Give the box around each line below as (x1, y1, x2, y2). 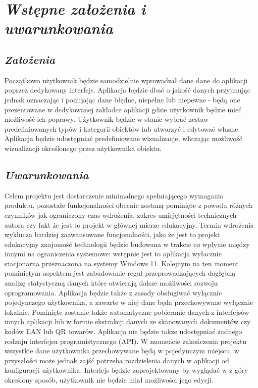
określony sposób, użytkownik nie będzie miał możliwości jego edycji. (4, 375, 213, 385)
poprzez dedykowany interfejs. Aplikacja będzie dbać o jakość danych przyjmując (4, 85, 251, 95)
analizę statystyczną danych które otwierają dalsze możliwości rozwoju (4, 278, 218, 288)
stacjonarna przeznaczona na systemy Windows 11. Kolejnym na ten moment (4, 258, 239, 268)
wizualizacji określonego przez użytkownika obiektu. (4, 143, 162, 153)
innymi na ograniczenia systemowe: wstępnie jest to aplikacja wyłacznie (4, 248, 222, 259)
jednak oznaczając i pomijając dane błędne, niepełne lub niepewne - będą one (4, 94, 240, 104)
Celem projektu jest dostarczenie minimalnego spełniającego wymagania (4, 190, 224, 200)
